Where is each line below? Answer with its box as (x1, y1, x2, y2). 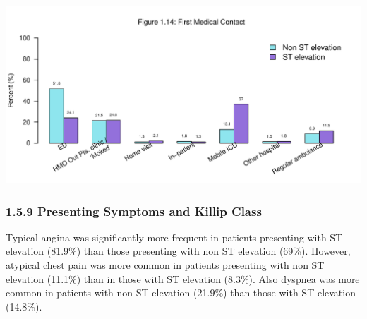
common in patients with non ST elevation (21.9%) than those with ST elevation (6, 285, 356, 300)
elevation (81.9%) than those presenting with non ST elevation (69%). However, (6, 243, 351, 258)
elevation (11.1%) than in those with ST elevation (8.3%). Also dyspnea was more (6, 271, 360, 286)
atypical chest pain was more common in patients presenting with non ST (6, 258, 325, 272)
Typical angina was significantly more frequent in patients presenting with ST (6, 229, 343, 244)
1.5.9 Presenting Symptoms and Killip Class (6, 202, 262, 219)
